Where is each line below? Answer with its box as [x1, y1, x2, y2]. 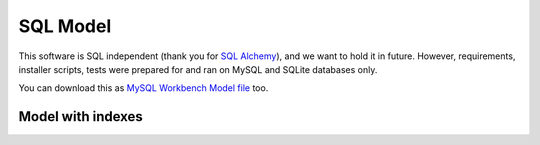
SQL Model [18, 15, 112, 37]
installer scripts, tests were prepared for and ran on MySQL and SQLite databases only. [18, 63, 378, 75]
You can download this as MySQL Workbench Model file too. [18, 82, 269, 94]
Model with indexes [18, 108, 144, 125]
